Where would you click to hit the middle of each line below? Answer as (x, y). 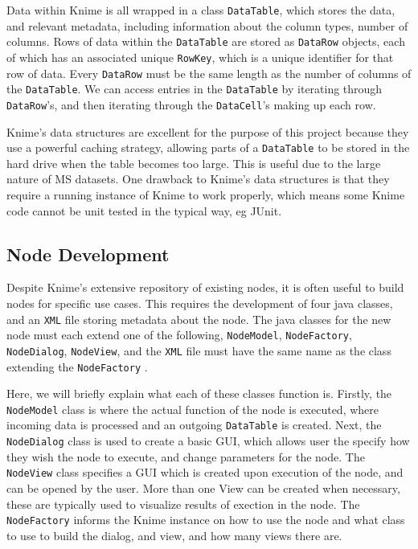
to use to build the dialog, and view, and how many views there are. (174, 535)
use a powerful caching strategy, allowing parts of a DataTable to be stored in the (208, 147)
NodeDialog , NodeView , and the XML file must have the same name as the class (199, 350)
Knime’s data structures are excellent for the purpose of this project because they (208, 131)
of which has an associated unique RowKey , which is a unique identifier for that (200, 57)
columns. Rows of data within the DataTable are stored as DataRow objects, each (206, 41)
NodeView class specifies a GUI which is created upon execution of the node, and (205, 472)
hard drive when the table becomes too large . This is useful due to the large (194, 163)
